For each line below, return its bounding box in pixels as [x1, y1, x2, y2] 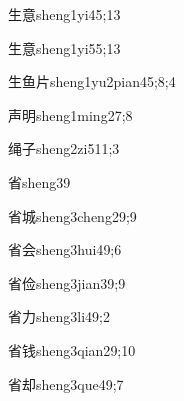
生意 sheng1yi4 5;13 [8, 4, 121, 24]
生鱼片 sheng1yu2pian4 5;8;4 [8, 71, 176, 92]
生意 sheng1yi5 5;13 [8, 37, 121, 58]
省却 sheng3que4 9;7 [8, 373, 124, 394]
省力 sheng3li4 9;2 [8, 306, 110, 327]
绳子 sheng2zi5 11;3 [8, 138, 120, 159]
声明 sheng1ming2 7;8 [8, 104, 133, 125]
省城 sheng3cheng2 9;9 [8, 205, 137, 226]
